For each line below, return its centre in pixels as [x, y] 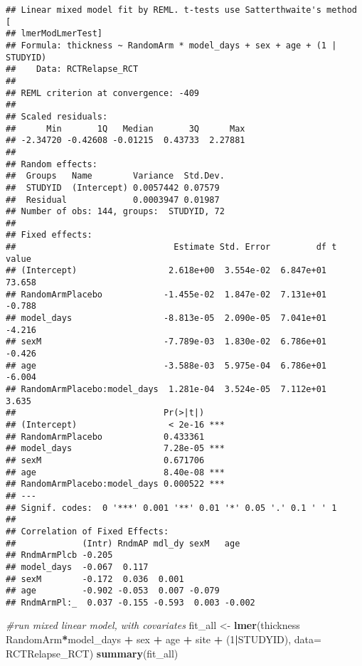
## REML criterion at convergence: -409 [103, 93]
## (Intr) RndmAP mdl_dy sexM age [123, 543]
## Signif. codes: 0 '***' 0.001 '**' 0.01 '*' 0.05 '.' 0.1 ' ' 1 [171, 508]
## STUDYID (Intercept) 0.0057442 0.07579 [113, 187]
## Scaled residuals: [57, 116]
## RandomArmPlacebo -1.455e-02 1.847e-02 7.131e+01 [166, 294]
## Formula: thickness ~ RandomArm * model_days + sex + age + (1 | [171, 45]
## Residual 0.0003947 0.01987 [113, 200]
